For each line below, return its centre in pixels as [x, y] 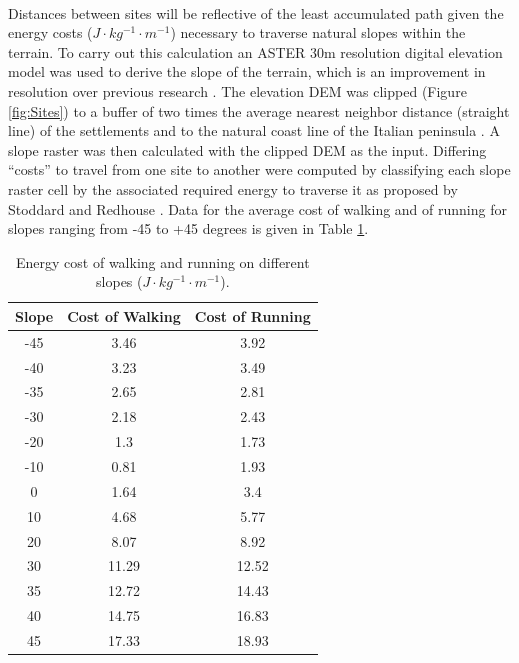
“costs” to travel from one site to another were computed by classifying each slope [259, 169]
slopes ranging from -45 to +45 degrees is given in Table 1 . [188, 228]
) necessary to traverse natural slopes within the [318, 32]
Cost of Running [252, 315]
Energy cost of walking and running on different [163, 261]
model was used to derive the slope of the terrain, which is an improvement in [247, 71]
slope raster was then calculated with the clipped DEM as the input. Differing [247, 149]
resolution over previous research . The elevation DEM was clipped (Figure [237, 90]
